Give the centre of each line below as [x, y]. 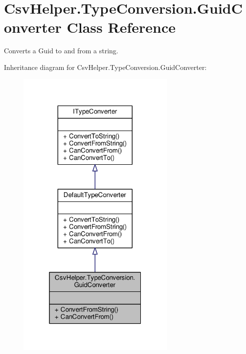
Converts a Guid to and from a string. [61, 51]
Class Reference [121, 27]
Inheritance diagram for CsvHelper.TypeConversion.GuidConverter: [105, 67]
